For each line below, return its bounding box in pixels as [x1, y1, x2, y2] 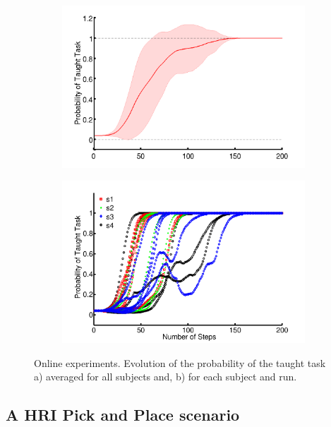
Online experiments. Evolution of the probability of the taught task [34, 355, 326, 370]
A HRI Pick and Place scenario [6, 404, 240, 426]
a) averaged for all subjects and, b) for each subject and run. [34, 369, 297, 384]
